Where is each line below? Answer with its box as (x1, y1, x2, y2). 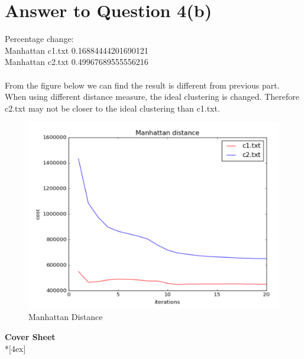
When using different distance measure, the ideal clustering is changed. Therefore (5, 90, 299, 103)
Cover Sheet (5, 330, 56, 342)
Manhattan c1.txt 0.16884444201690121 (5, 44, 148, 56)
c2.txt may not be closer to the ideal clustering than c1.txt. (5, 102, 220, 114)
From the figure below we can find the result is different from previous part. (5, 79, 280, 91)
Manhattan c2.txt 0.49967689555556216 (5, 56, 148, 68)
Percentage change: (5, 32, 74, 45)
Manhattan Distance (28, 311, 103, 323)
